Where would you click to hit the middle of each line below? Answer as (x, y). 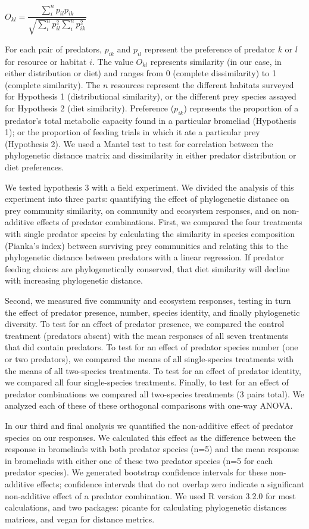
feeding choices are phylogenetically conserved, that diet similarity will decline (147, 268)
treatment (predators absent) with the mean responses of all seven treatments (147, 335)
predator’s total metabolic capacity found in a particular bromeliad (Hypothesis (151, 120)
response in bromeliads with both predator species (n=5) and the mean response (152, 449)
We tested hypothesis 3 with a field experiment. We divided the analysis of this (149, 187)
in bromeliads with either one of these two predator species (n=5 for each (139, 460)
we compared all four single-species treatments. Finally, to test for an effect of (147, 382)
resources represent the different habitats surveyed (202, 84)
